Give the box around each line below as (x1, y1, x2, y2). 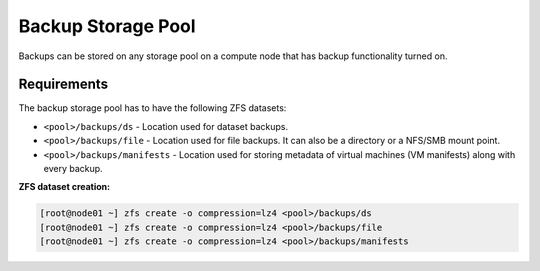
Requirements (18, 76, 109, 93)
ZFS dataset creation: (18, 181, 110, 193)
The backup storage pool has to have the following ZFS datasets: (18, 102, 287, 114)
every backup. (43, 163, 104, 175)
